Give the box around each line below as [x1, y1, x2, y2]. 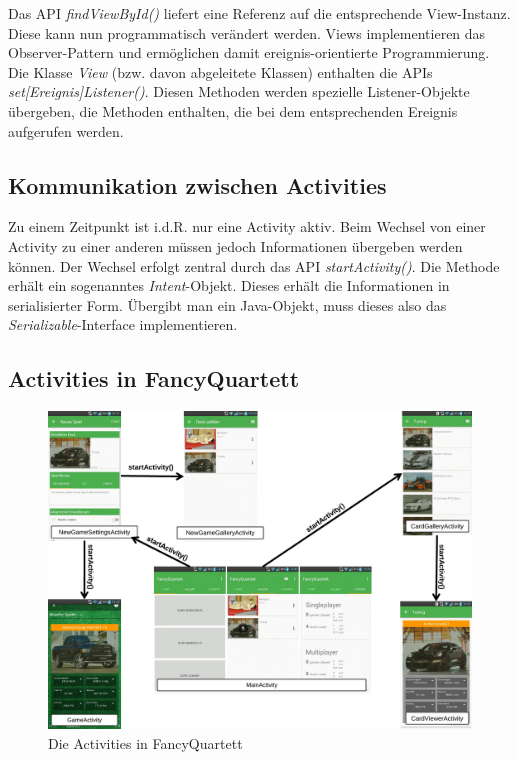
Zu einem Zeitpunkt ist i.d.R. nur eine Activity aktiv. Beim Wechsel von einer [8, 216, 486, 237]
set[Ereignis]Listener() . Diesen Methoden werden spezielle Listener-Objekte [8, 81, 470, 102]
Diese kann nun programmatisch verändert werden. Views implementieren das [8, 22, 486, 43]
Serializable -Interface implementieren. [8, 314, 238, 335]
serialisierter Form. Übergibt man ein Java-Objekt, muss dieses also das [8, 294, 447, 315]
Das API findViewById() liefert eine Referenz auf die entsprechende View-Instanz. [8, 3, 511, 23]
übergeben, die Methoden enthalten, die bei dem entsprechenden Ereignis [8, 100, 458, 121]
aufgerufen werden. [8, 120, 124, 141]
